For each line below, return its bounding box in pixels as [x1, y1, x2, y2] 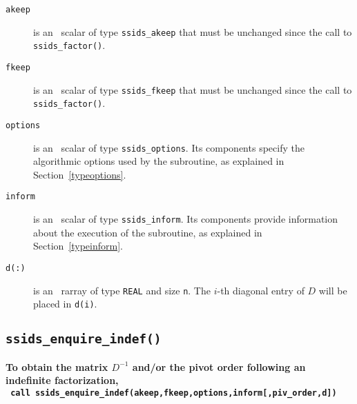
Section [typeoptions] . [33, 167, 126, 181]
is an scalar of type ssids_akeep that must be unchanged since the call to [33, 24, 352, 39]
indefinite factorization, [6, 373, 119, 387]
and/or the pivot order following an [132, 359, 306, 374]
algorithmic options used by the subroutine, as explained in [33, 154, 284, 168]
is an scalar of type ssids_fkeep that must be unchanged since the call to [33, 82, 352, 97]
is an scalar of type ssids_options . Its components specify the [33, 140, 305, 154]
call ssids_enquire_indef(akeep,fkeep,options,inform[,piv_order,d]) [10, 387, 337, 398]
